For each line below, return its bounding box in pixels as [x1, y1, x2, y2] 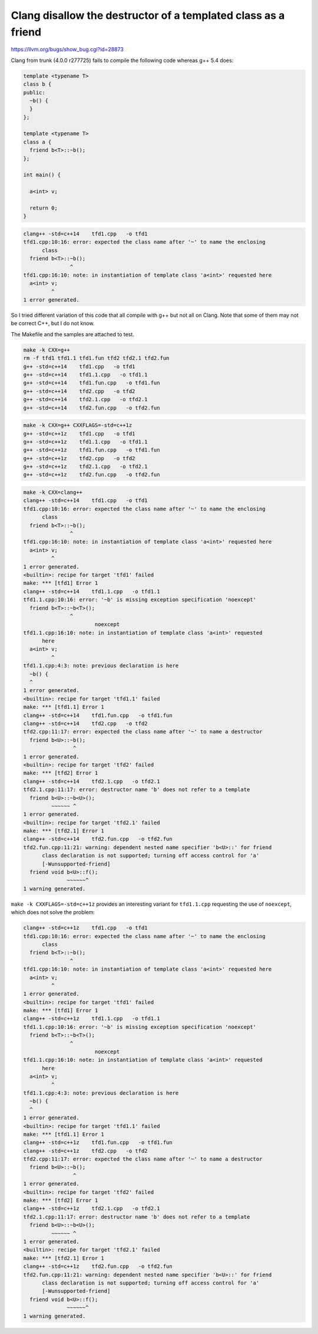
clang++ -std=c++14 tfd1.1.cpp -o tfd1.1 [23, 588, 160, 595]
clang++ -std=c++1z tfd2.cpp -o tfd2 [23, 1148, 148, 1154]
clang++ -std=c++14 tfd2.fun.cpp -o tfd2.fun [23, 835, 173, 843]
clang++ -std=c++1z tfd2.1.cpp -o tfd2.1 [23, 1205, 160, 1212]
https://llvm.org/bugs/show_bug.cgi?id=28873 [11, 46, 124, 53]
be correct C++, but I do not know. [11, 320, 95, 327]
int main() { [23, 172, 61, 178]
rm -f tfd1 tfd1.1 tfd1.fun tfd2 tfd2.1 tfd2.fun [23, 355, 170, 362]
